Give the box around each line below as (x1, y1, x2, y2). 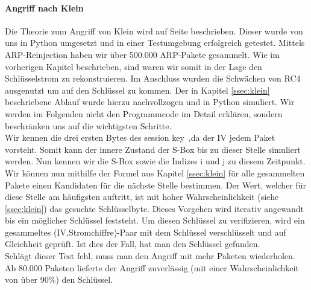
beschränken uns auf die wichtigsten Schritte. (5, 119, 172, 132)
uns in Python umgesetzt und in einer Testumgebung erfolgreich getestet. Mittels (5, 36, 305, 49)
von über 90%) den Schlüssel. (5, 273, 113, 286)
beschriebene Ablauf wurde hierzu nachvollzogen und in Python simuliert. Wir (5, 95, 295, 108)
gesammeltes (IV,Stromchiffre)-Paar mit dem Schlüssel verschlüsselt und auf (5, 225, 286, 238)
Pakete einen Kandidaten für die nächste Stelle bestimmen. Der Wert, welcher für (5, 178, 307, 191)
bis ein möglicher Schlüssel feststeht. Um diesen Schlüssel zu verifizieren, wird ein (5, 214, 305, 227)
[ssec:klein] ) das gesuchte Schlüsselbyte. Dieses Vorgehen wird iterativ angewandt (5, 202, 304, 214)
